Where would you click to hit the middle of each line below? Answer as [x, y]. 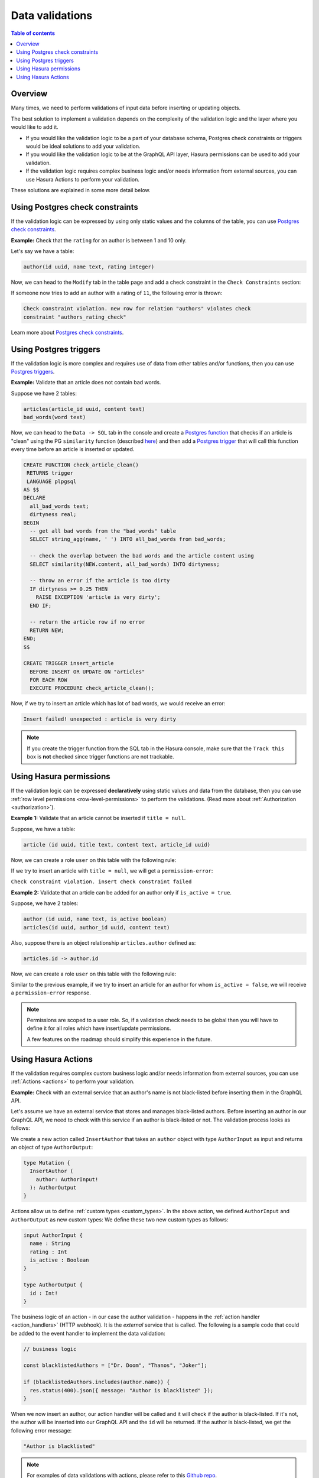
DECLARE [34, 498]
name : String [50, 1244]
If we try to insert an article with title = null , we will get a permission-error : [112, 871]
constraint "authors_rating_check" [75, 317]
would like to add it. [35, 127]
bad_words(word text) [55, 417]
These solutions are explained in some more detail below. [81, 190]
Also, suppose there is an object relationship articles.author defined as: [103, 942]
